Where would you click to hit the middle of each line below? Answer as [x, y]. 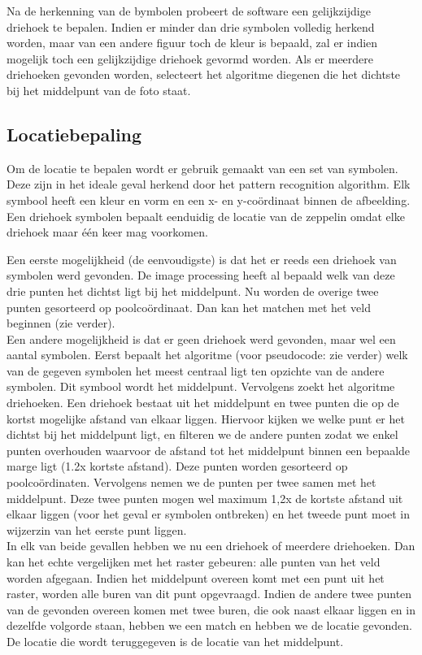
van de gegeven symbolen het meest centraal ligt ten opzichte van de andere [196, 370]
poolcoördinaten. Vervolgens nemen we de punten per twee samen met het [191, 482]
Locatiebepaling [74, 134]
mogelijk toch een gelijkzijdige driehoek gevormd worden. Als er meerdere [190, 58]
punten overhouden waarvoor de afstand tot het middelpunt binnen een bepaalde [209, 450]
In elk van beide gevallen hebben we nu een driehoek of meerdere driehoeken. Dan [211, 546]
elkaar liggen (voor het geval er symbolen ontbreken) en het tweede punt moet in [209, 514]
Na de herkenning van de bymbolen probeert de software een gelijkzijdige [189, 11]
